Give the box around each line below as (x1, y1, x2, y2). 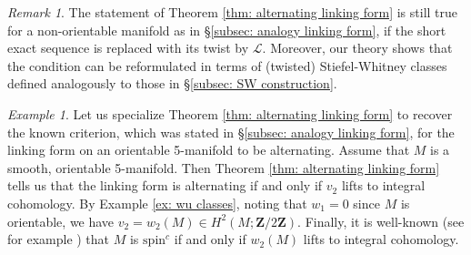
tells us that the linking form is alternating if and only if (7, 176, 323, 195)
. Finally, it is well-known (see (297, 211, 465, 230)
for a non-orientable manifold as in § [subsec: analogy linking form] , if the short (7, 20, 446, 39)
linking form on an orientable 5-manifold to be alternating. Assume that (7, 140, 410, 159)
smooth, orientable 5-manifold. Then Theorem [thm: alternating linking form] (7, 158, 440, 177)
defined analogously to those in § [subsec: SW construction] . (7, 74, 337, 93)
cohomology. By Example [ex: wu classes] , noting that (7, 193, 307, 212)
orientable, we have (7, 211, 115, 230)
